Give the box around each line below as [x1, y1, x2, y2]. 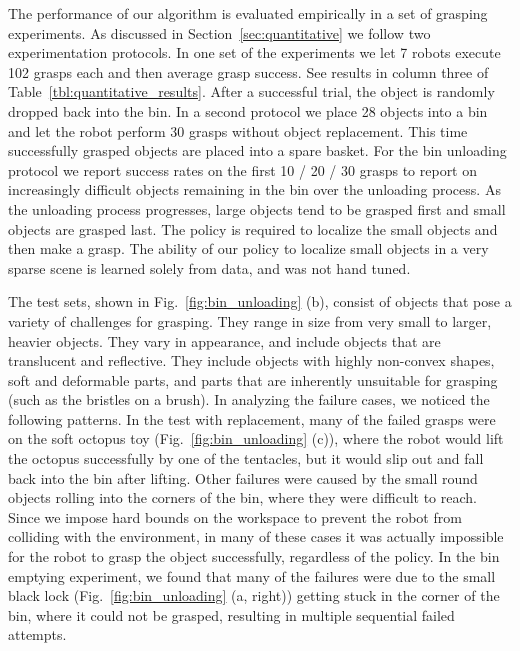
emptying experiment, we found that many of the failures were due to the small [8, 565, 496, 586]
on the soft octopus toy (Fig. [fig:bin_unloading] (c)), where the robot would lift [8, 428, 504, 449]
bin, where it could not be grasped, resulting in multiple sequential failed [8, 604, 455, 625]
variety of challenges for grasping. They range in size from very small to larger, [8, 310, 492, 331]
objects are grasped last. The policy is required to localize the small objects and [8, 218, 498, 239]
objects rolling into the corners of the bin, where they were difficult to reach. [8, 487, 477, 508]
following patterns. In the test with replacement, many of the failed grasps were [8, 408, 496, 429]
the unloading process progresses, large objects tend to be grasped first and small [8, 198, 506, 219]
